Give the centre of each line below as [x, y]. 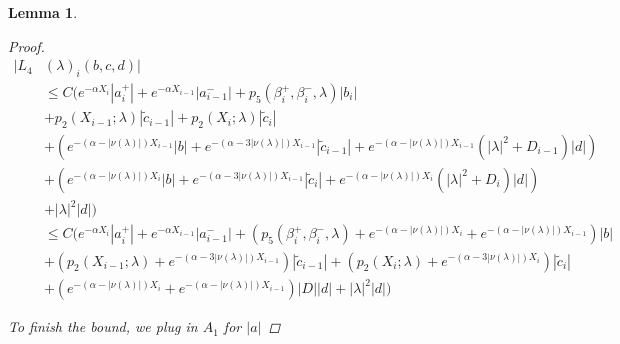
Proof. [26, 45]
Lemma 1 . [43, 12]
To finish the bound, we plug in [103, 326]
